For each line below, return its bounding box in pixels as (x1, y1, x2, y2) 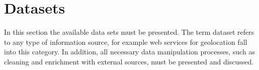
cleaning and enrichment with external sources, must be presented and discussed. (4, 56, 254, 66)
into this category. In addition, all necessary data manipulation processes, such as (4, 46, 255, 57)
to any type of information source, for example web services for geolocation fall (4, 36, 247, 47)
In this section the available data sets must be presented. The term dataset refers (4, 27, 254, 37)
